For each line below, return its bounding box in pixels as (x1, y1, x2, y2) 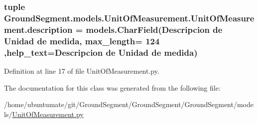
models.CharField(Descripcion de (86, 23, 223, 35)
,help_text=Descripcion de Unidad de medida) (4, 46, 198, 58)
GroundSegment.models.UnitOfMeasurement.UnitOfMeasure (4, 11, 255, 24)
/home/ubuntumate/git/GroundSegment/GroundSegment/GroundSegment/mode (4, 99, 254, 110)
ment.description (4, 23, 73, 35)
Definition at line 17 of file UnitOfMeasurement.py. (4, 65, 159, 76)
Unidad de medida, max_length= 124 (4, 34, 160, 47)
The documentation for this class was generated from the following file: (4, 82, 221, 93)
